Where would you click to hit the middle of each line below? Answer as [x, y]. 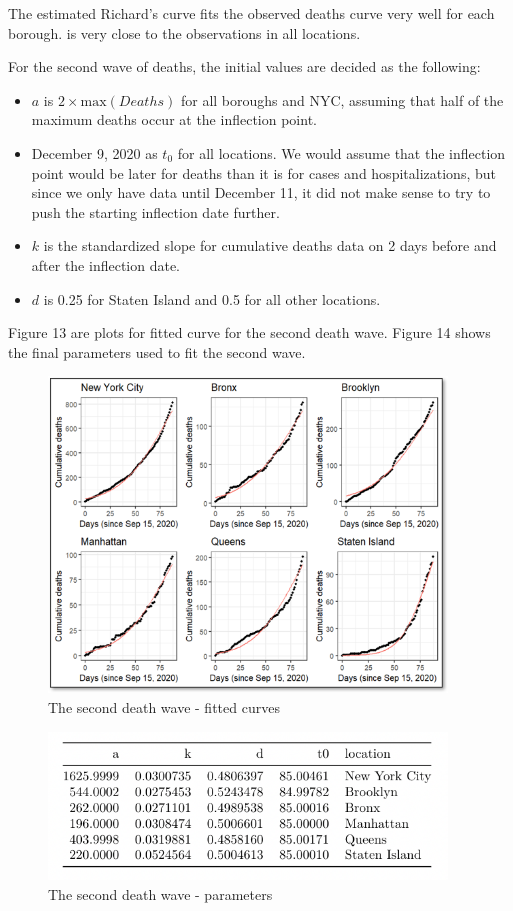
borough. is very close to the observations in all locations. [184, 32]
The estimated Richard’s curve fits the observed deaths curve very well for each [251, 13]
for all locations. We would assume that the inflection [341, 152]
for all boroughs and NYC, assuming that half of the [342, 99]
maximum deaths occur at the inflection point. [174, 119]
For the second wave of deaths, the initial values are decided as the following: [244, 66]
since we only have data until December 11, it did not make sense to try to [261, 192]
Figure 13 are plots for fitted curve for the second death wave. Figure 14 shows [249, 332]
